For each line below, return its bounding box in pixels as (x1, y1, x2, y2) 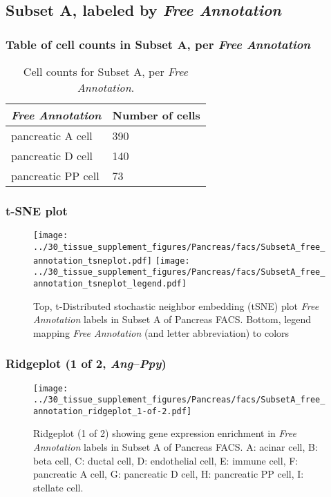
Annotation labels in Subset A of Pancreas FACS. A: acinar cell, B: (33, 440, 318, 454)
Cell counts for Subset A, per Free (23, 64, 189, 79)
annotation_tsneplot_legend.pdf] (33, 278, 187, 289)
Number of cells (112, 107, 200, 123)
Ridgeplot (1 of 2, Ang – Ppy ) (6, 355, 167, 372)
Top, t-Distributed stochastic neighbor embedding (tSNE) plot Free (33, 298, 319, 313)
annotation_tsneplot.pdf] (33, 255, 152, 266)
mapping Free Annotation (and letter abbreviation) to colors (33, 325, 290, 340)
